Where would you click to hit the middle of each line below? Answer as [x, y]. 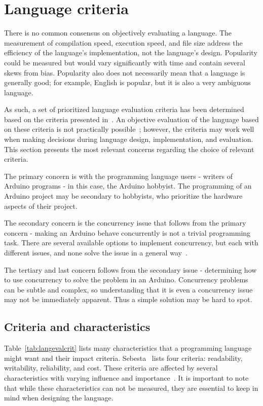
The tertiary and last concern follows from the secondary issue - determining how [130, 269]
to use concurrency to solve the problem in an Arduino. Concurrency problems [126, 280]
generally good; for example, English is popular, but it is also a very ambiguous [127, 82]
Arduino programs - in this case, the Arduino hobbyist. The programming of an [128, 186]
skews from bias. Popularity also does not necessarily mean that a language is [125, 72]
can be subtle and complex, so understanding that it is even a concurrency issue [128, 289]
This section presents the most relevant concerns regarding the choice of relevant [129, 149]
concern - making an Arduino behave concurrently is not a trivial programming [127, 232]
